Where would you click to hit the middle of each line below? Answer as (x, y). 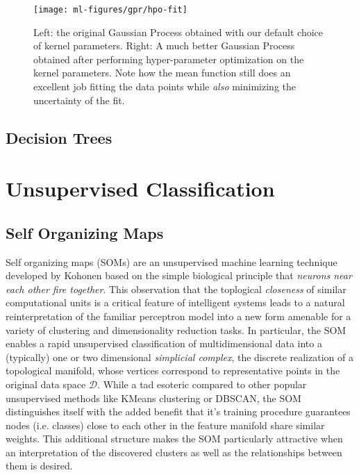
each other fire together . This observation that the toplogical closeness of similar (176, 289)
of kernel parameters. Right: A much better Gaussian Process (164, 45)
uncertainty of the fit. (79, 100)
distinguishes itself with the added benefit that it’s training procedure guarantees (178, 411)
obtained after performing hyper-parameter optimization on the (169, 59)
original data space (46, 384)
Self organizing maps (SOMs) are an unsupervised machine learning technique (172, 261)
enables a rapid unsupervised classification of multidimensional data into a (164, 343)
